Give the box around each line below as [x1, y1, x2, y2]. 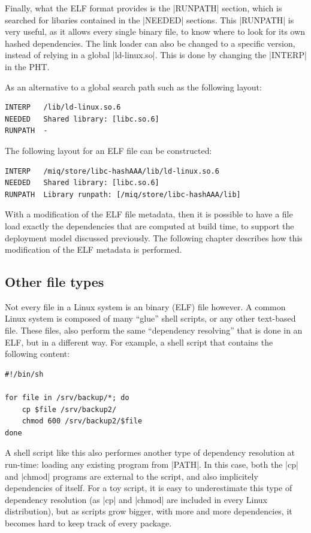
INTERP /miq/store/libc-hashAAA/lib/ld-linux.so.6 [5, 166, 219, 175]
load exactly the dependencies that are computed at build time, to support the [5, 219, 294, 232]
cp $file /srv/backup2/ [22, 405, 117, 414]
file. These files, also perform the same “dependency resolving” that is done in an [5, 324, 303, 337]
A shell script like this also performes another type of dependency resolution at [5, 446, 295, 459]
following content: [5, 347, 70, 360]
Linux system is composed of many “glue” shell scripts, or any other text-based [5, 312, 296, 325]
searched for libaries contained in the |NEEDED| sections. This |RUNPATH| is [5, 13, 294, 26]
